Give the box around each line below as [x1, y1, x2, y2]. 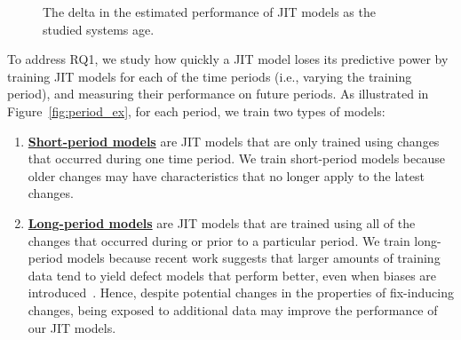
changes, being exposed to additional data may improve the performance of [28, 300, 438, 319]
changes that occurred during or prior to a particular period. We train [28, 231, 410, 249]
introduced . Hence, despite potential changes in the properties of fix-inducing [28, 283, 454, 302]
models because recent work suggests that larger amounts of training [67, 249, 441, 267]
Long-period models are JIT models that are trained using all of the [28, 213, 416, 232]
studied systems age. [43, 20, 155, 38]
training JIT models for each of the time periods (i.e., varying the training [7, 67, 412, 85]
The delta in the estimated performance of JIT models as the [43, 3, 376, 20]
